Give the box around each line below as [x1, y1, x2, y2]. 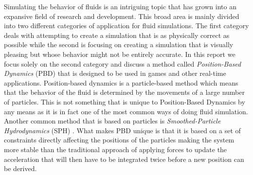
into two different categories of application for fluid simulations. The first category [4, 20, 249, 31]
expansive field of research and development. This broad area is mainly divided [4, 11, 239, 21]
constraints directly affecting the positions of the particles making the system [4, 135, 235, 145]
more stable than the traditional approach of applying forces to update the [4, 144, 227, 154]
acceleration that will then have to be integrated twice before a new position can [4, 154, 244, 164]
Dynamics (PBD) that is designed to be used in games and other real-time [4, 68, 226, 78]
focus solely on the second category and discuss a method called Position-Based [4, 58, 241, 69]
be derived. [4, 163, 37, 174]
